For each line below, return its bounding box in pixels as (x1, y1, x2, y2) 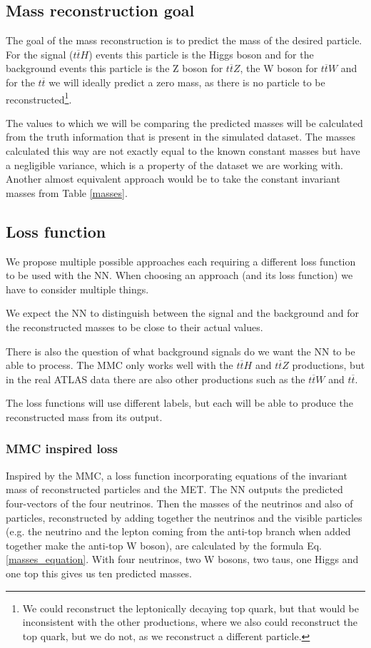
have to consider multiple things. (6, 281, 149, 296)
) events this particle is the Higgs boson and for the (88, 46, 314, 61)
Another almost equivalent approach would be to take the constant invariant (6, 171, 340, 186)
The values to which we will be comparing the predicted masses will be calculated (6, 115, 363, 130)
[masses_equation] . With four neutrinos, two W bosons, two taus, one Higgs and (6, 552, 359, 567)
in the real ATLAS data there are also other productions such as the (6, 371, 305, 386)
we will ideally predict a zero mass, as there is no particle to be (49, 74, 325, 89)
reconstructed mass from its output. (6, 409, 163, 424)
